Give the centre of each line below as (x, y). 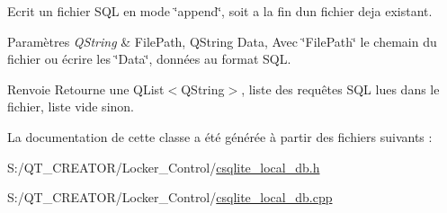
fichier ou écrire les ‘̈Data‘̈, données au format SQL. (149, 59)
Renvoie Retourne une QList (86, 89)
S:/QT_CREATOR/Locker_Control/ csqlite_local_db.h (164, 167)
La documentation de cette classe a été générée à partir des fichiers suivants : (220, 136)
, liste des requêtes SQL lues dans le (340, 89)
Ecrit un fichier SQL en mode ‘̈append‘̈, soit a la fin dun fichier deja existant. (220, 11)
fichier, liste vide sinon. (71, 106)
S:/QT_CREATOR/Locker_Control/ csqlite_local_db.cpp (170, 197)
